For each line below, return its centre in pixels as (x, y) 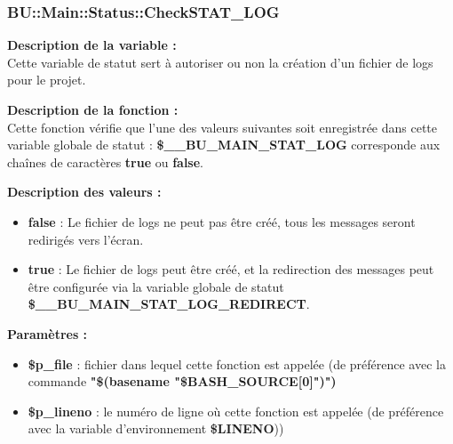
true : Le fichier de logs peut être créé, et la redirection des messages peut (231, 269)
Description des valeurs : (84, 192)
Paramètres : (48, 333)
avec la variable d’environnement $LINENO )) (156, 428)
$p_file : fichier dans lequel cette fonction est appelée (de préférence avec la (237, 363)
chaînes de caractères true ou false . (105, 161)
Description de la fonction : (93, 109)
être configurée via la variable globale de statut (156, 286)
